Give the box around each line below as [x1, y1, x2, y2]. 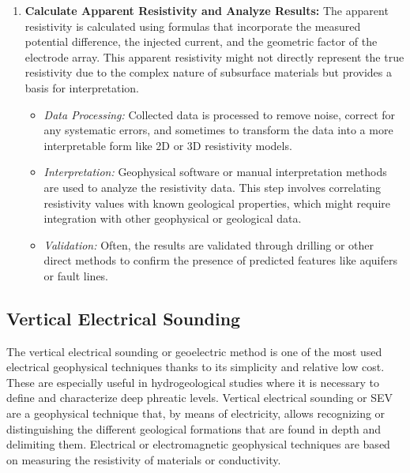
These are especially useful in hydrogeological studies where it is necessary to [6, 374, 380, 390]
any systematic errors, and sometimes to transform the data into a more [43, 122, 393, 138]
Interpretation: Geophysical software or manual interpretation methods [43, 163, 387, 180]
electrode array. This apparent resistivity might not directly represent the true [24, 48, 404, 65]
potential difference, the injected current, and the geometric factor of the [24, 33, 378, 50]
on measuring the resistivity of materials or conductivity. [6, 451, 281, 467]
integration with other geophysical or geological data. [43, 210, 302, 227]
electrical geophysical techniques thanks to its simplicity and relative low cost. [6, 359, 385, 375]
